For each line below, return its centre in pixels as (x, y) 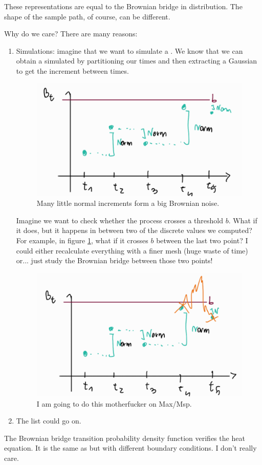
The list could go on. (49, 421)
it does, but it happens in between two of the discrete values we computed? (134, 230)
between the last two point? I (202, 240)
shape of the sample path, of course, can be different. (87, 16)
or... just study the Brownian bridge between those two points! (114, 260)
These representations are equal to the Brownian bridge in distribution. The (123, 6)
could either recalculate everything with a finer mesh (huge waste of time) (132, 250)
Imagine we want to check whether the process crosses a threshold (119, 220)
